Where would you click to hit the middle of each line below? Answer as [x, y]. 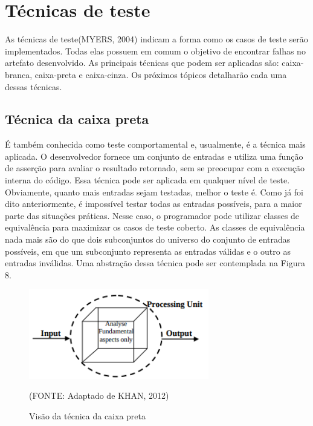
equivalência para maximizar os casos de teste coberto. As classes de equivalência [155, 227]
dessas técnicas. [34, 86]
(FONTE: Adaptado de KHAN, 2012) [99, 395]
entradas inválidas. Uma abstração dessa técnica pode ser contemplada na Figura [155, 263]
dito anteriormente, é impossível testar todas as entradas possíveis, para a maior [153, 204]
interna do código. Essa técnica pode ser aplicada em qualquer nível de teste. [147, 180]
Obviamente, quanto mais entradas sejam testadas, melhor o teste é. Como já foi [154, 192]
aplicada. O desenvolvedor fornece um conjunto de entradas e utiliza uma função [154, 156]
